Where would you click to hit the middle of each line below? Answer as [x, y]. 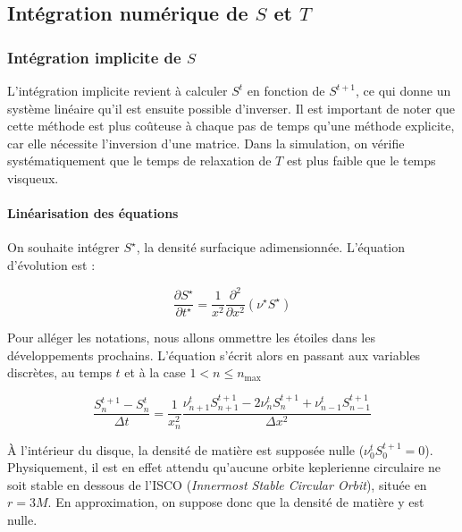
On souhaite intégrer [63, 247]
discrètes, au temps [59, 372]
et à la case [155, 372]
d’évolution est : [51, 264]
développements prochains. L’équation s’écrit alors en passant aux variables [214, 355]
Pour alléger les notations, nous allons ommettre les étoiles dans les [191, 338]
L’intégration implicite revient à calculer [118, 90]
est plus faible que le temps [361, 160]
